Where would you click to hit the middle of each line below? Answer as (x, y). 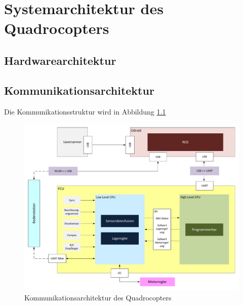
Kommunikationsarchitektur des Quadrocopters (98, 297)
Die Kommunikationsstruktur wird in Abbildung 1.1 (85, 111)
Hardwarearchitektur (60, 60)
